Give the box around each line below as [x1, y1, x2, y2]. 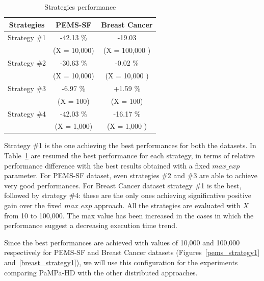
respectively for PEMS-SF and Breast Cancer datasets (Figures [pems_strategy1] [4, 247, 260, 258]
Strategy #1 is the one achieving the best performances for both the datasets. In [4, 140, 256, 151]
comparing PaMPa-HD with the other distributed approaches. [4, 267, 198, 277]
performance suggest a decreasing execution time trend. [4, 220, 177, 231]
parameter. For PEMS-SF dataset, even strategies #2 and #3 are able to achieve [4, 170, 257, 181]
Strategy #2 [8, 58, 46, 68]
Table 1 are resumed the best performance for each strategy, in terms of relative [4, 150, 255, 161]
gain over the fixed [4, 200, 62, 210]
